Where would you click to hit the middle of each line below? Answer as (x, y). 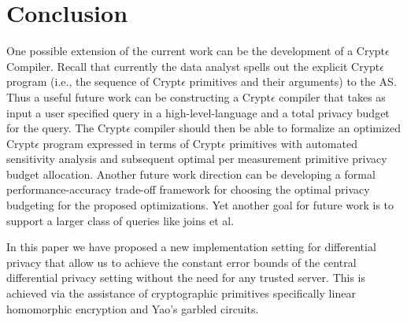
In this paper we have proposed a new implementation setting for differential (191, 247)
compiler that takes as (332, 96)
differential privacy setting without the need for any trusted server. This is (186, 278)
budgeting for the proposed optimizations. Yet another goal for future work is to (200, 205)
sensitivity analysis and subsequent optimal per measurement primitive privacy (197, 159)
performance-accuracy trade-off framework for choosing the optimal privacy (188, 189)
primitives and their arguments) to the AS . (293, 81)
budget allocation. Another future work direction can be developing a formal (191, 174)
